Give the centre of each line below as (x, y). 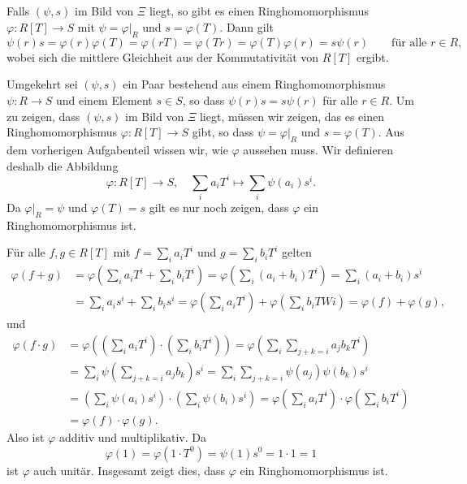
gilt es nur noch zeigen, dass (219, 207)
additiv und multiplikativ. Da (133, 436)
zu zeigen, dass (43, 116)
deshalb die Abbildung (63, 165)
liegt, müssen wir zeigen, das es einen (292, 116)
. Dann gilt (247, 26)
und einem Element (104, 99)
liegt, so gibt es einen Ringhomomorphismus (259, 11)
